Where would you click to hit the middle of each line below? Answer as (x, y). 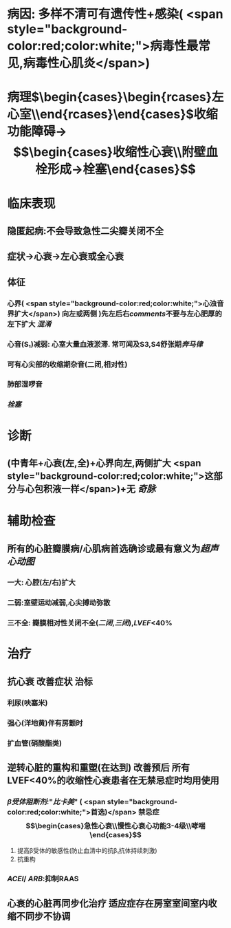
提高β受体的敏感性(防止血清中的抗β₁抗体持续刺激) (87, 851)
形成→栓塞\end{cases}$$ (121, 170)
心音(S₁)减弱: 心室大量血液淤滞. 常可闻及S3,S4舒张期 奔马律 (105, 344)
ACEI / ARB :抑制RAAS (43, 879)
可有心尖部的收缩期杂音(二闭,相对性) (67, 364)
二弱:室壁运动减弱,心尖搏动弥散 (59, 603)
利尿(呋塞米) (27, 702)
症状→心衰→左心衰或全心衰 (66, 256)
